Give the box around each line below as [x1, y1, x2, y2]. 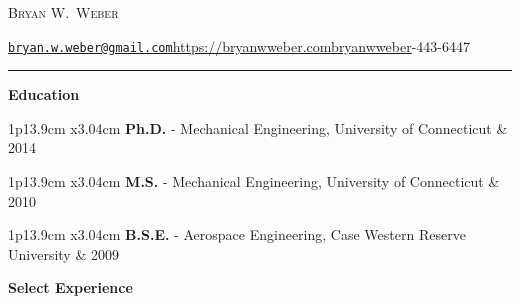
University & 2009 [8, 243, 119, 264]
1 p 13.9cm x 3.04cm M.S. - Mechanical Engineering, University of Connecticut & [8, 171, 500, 192]
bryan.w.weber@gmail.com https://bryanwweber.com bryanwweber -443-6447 [8, 35, 471, 56]
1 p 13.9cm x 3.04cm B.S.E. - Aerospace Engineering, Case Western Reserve [8, 224, 466, 245]
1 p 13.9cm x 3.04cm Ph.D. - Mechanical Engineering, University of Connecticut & [8, 117, 508, 138]
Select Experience [8, 277, 133, 298]
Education [8, 84, 80, 105]
